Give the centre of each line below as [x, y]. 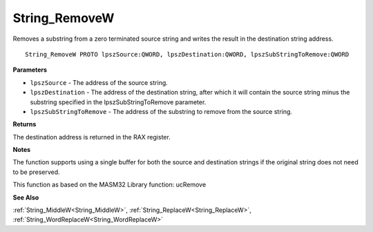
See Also [26, 197]
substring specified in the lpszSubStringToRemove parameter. [118, 102]
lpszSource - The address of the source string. [99, 82]
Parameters [30, 70]
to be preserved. [36, 172]
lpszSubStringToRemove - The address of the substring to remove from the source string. [161, 111]
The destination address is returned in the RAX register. [92, 137]
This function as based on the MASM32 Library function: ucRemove [109, 185]
